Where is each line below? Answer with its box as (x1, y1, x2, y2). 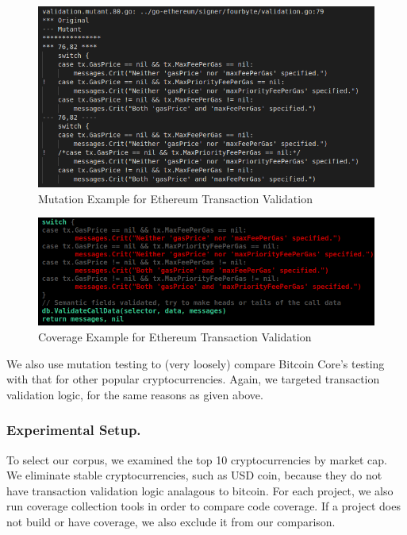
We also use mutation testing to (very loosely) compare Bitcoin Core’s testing (6, 355, 385, 371)
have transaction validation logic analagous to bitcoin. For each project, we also (6, 482, 394, 498)
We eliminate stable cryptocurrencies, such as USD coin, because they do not (6, 467, 382, 483)
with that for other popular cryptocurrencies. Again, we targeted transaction (6, 371, 380, 387)
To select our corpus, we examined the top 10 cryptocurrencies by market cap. (6, 451, 387, 468)
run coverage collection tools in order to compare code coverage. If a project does (6, 498, 401, 514)
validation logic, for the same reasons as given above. (6, 386, 263, 402)
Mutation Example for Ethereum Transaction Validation (38, 190, 313, 206)
